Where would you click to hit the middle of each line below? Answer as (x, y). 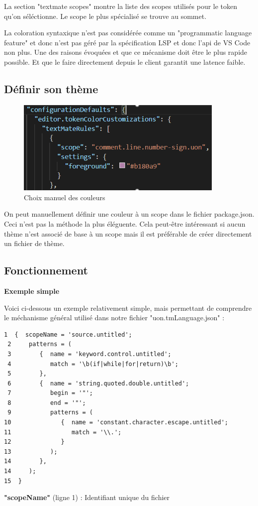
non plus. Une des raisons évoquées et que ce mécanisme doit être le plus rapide (126, 52)
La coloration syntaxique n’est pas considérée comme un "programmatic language (128, 33)
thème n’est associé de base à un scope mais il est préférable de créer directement (128, 233)
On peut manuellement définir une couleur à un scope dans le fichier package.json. (129, 214)
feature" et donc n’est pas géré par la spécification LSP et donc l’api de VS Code (127, 42)
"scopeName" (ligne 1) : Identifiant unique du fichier (87, 497)
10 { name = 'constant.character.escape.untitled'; (116, 423)
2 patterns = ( (40, 344)
